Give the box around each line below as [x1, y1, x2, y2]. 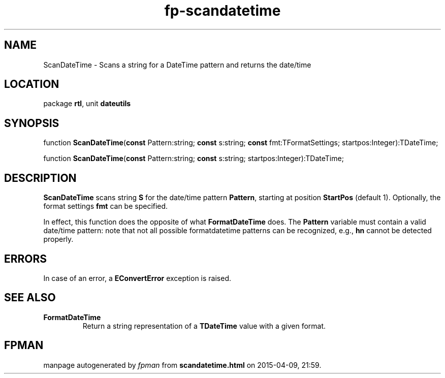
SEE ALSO [4, 291, 56, 304]
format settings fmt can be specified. [43, 202, 168, 211]
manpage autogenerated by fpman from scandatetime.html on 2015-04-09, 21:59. [43, 360, 322, 369]
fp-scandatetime [164, 2, 281, 19]
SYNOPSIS [4, 116, 59, 130]
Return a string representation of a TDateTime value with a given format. [82, 321, 326, 330]
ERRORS [4, 252, 47, 265]
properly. [43, 235, 74, 244]
